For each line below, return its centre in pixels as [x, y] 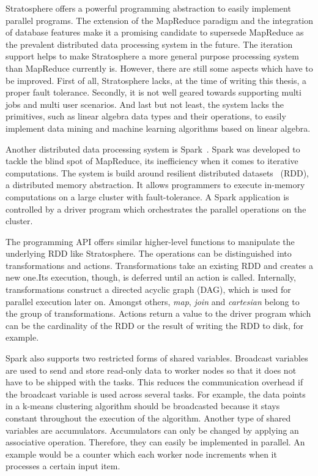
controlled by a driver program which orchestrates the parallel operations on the [156, 209]
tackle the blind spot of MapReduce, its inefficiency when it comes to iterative [152, 161]
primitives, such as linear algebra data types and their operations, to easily [146, 116]
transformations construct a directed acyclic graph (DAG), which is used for [148, 289]
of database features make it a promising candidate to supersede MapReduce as [155, 32]
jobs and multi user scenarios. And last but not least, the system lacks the [145, 104]
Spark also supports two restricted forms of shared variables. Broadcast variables [157, 358]
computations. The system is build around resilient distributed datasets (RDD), [157, 172]
